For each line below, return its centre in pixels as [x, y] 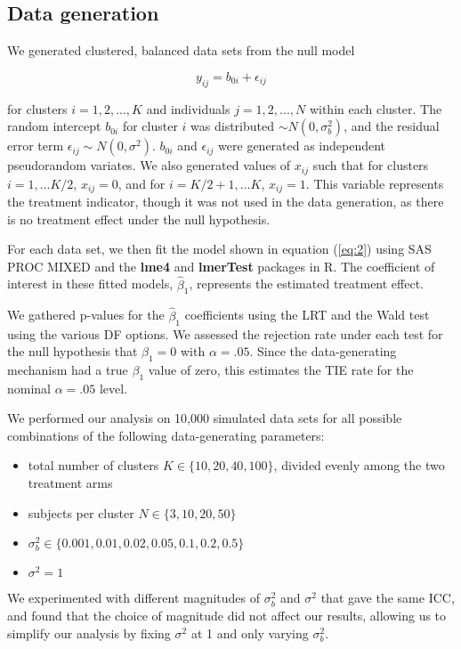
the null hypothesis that [73, 351]
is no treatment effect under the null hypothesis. [139, 219]
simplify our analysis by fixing [89, 633]
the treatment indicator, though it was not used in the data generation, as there [226, 202]
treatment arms [70, 483]
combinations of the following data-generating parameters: [166, 435]
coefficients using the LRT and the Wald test [307, 315]
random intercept [54, 126]
